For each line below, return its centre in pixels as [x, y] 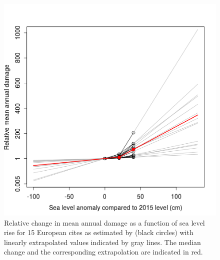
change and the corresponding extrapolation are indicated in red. [103, 252]
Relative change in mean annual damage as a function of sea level [104, 222]
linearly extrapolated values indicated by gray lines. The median [102, 242]
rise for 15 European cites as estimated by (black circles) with [99, 232]
